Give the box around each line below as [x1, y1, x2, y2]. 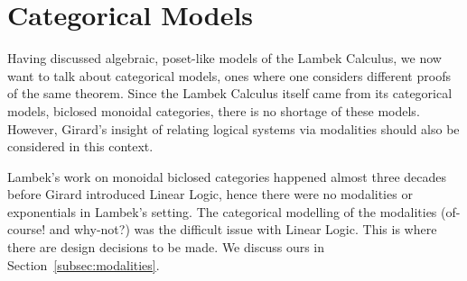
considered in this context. [7, 137, 154, 156]
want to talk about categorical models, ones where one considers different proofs [7, 66, 451, 85]
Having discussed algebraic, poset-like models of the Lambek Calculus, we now [7, 49, 442, 68]
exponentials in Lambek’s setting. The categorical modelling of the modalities [7, 202, 437, 221]
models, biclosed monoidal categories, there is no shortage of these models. [7, 101, 420, 120]
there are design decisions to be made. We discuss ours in [7, 238, 325, 257]
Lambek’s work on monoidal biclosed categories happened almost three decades [7, 167, 446, 186]
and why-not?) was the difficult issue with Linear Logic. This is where [49, 220, 437, 239]
